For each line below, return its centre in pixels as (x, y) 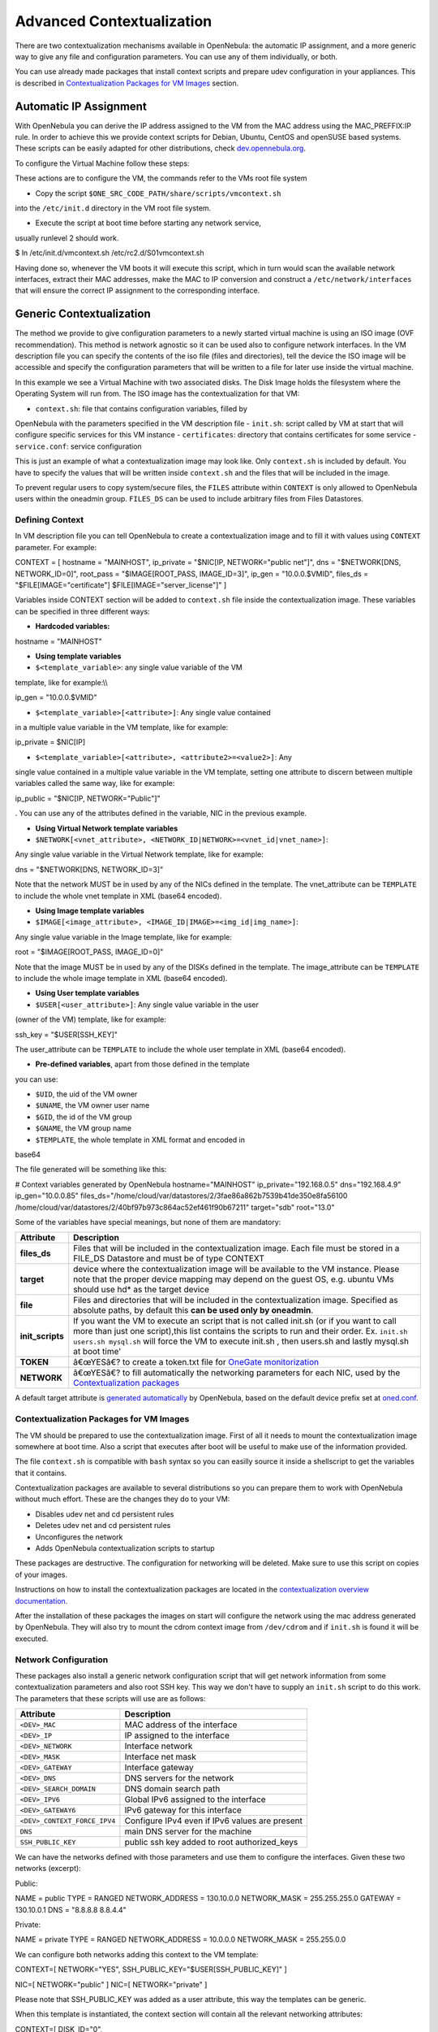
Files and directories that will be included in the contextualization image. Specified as (236, 1300)
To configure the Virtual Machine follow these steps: (102, 163)
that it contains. (41, 1473)
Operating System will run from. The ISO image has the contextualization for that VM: (157, 393)
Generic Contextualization (83, 314)
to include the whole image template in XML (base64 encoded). (121, 978)
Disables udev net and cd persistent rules (105, 1514)
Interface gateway (159, 1768)
